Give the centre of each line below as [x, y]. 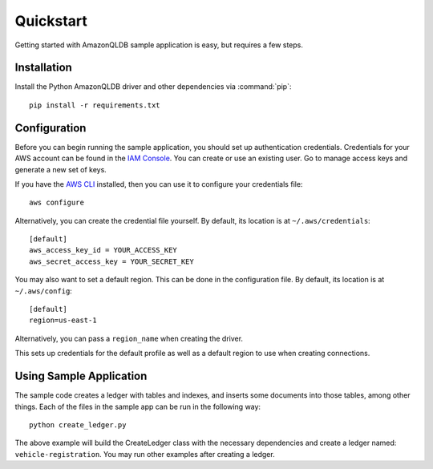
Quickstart [51, 21]
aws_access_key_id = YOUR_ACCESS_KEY [103, 250]
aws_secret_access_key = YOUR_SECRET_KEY [111, 261]
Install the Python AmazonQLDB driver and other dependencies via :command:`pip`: [153, 87]
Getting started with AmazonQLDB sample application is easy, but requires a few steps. [159, 45]
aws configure [57, 203]
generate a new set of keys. [61, 169]
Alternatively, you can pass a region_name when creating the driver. [129, 338]
